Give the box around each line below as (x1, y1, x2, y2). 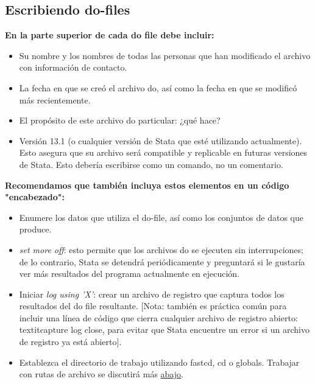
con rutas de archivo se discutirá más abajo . (19, 368, 183, 380)
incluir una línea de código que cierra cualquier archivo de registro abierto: (19, 311, 298, 324)
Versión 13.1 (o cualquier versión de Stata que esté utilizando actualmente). (19, 134, 302, 147)
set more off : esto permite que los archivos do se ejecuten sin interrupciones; (19, 243, 303, 256)
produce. (19, 223, 52, 236)
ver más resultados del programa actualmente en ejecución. (19, 267, 240, 280)
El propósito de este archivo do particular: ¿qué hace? (19, 114, 221, 127)
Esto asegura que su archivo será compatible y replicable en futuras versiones (19, 146, 308, 159)
